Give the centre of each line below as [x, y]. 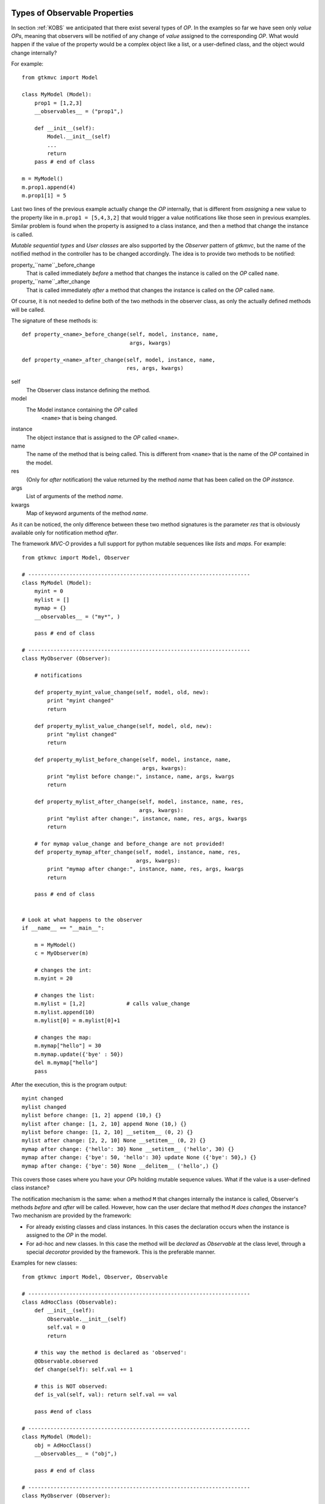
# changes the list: [64, 995]
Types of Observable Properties [72, 13]
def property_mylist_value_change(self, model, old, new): [123, 726]
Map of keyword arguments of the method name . [87, 513]
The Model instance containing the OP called [82, 410]
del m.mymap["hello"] [66, 1063]
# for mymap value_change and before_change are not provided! [129, 844]
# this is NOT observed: [71, 1386]
